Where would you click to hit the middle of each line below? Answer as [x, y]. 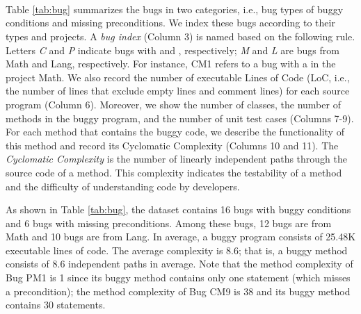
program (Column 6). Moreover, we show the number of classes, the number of [173, 104]
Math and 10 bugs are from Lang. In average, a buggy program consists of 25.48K [181, 237]
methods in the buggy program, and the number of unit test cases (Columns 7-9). [180, 118]
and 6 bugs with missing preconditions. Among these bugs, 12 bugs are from [169, 223]
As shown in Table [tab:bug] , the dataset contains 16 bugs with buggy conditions [178, 209]
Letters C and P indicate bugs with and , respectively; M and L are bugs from [173, 50]
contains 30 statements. [56, 305]
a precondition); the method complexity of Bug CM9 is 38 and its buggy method [178, 291]
